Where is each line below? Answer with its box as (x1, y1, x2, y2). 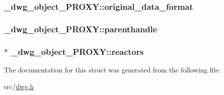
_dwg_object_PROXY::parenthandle (4, 23, 157, 35)
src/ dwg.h (4, 81, 34, 91)
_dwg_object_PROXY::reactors (11, 45, 144, 57)
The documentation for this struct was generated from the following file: (4, 64, 221, 74)
